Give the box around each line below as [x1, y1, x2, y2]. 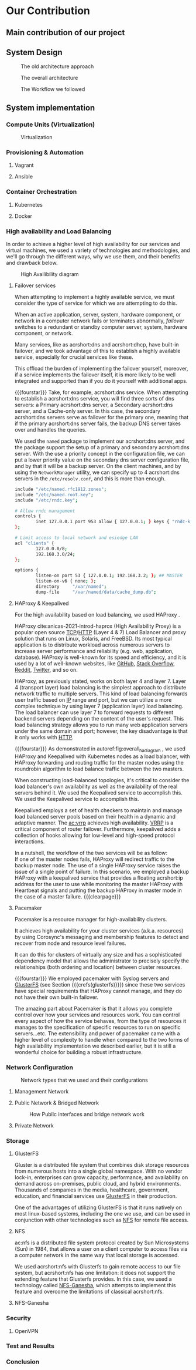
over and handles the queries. [14, 426, 87, 433]
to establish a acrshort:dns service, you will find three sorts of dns [14, 395, 174, 402]
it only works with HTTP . [14, 733, 74, 740]
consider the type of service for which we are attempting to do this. [14, 299, 177, 307]
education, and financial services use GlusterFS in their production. [14, 1193, 177, 1200]
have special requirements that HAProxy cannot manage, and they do [14, 987, 183, 994]
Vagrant [14, 161, 34, 169]
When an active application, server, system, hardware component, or [14, 311, 181, 318]
